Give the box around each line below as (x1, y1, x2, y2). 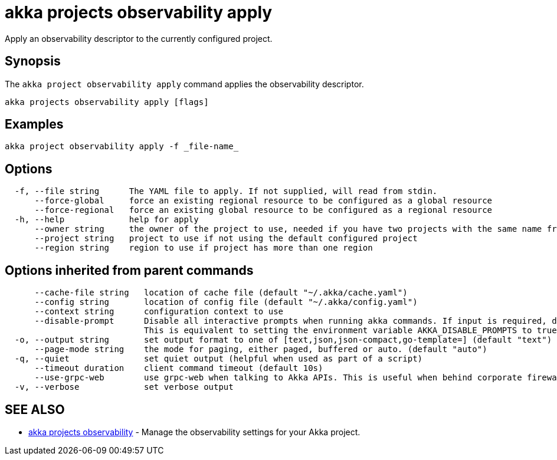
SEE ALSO (5, 402, 65, 417)
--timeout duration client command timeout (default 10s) (34, 363, 323, 373)
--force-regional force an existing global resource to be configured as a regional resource (34, 205, 493, 215)
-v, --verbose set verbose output (14, 382, 234, 392)
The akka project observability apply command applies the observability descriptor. (5, 78, 364, 89)
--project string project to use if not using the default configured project (34, 234, 418, 244)
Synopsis (5, 54, 61, 69)
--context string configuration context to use (34, 307, 284, 317)
